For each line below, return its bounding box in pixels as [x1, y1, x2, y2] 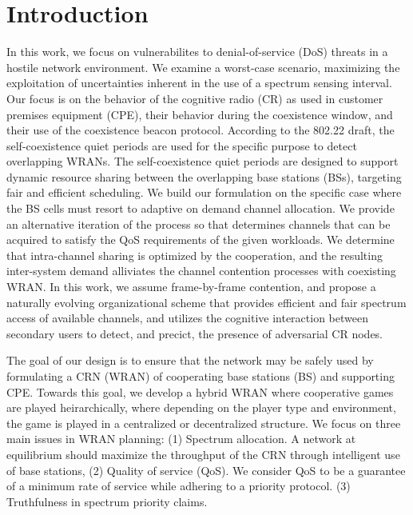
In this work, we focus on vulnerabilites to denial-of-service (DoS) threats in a [6, 43, 388, 60]
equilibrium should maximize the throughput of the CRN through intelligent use [6, 445, 400, 462]
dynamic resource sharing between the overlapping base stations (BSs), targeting [6, 168, 402, 185]
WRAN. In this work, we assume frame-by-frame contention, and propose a [6, 278, 376, 295]
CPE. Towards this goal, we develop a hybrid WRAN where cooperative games [6, 383, 394, 400]
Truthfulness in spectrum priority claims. [6, 493, 208, 509]
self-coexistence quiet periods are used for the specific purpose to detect [6, 137, 357, 154]
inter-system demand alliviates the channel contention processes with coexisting [6, 262, 396, 279]
